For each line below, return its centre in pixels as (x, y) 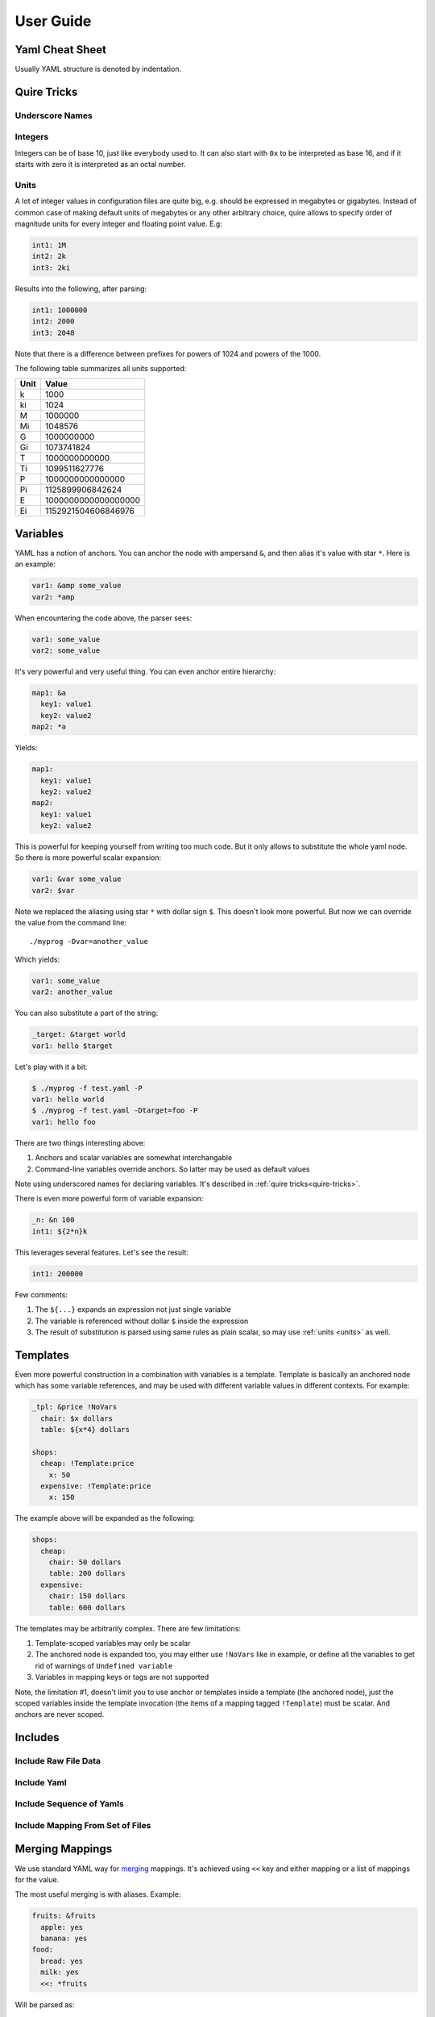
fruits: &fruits (64, 1916)
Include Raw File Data (58, 1761)
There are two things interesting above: (80, 1142)
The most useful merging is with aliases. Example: (98, 1894)
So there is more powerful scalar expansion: (88, 858)
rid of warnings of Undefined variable (104, 1665)
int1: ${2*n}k (60, 1231)
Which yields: (37, 959)
